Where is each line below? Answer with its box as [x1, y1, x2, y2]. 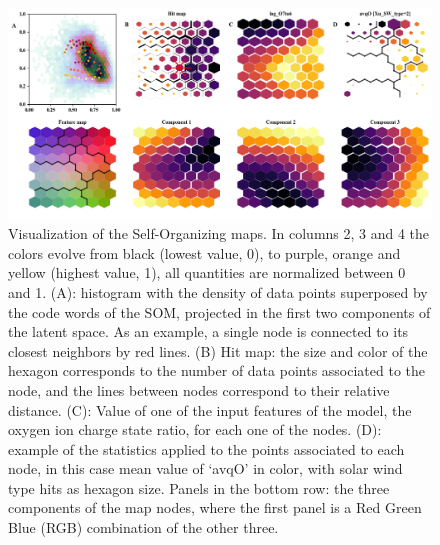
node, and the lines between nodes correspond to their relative [8, 379, 390, 400]
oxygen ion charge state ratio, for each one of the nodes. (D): [8, 419, 382, 440]
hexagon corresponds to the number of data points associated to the [8, 360, 426, 381]
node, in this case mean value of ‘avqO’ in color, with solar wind [8, 458, 403, 479]
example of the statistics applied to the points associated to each [8, 438, 405, 459]
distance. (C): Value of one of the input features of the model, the [8, 399, 412, 420]
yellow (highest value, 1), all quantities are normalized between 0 [8, 262, 406, 283]
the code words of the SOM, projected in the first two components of [8, 301, 431, 322]
